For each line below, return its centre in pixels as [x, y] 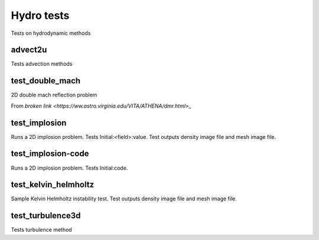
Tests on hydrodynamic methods [51, 33]
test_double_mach [46, 81]
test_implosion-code [50, 154]
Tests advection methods [42, 64]
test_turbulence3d [46, 216]
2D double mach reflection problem [54, 95]
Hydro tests [40, 15]
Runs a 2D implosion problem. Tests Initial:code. [69, 168]
